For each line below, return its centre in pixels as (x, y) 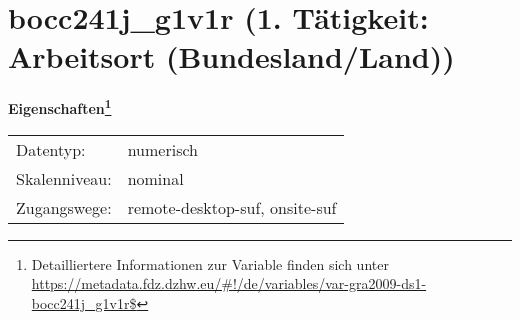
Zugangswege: (64, 207)
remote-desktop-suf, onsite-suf (232, 207)
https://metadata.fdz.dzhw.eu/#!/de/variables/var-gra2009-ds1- (229, 283)
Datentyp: (51, 149)
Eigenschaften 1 (60, 106)
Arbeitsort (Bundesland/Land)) (231, 56)
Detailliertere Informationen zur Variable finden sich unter (210, 263)
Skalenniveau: (64, 178)
